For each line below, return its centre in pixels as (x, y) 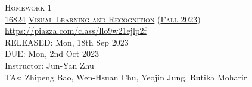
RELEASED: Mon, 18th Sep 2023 (67, 42)
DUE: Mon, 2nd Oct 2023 (52, 54)
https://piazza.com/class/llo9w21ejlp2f (76, 30)
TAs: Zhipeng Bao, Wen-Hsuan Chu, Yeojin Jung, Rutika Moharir (126, 77)
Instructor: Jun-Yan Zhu (49, 65)
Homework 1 (28, 7)
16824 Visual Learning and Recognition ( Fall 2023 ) (103, 19)
